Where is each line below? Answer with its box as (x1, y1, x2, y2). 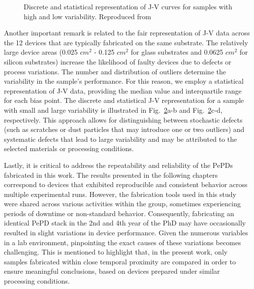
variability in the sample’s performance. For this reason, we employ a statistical (4, 76, 244, 86)
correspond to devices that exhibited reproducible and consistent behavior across (4, 179, 248, 190)
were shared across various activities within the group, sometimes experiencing (4, 198, 241, 209)
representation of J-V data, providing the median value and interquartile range (4, 85, 242, 96)
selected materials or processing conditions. (4, 143, 134, 154)
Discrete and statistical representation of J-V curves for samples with (24, 1, 232, 11)
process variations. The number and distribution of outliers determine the (4, 66, 226, 76)
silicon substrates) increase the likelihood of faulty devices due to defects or (4, 56, 231, 66)
